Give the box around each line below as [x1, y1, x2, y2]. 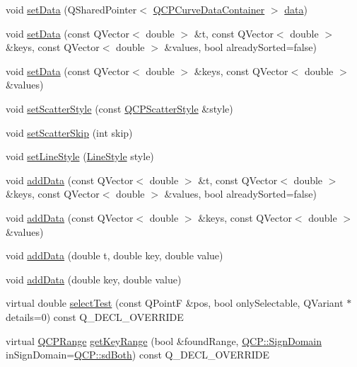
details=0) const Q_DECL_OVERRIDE [6, 309, 184, 324]
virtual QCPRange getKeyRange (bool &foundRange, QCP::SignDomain [6, 333, 322, 348]
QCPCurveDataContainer [153, 2, 265, 16]
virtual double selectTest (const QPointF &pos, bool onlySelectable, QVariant [6, 295, 344, 310]
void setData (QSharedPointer [6, 2, 137, 16]
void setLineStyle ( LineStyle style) [6, 149, 154, 164]
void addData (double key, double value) [6, 271, 182, 286]
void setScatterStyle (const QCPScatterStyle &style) [6, 101, 233, 115]
